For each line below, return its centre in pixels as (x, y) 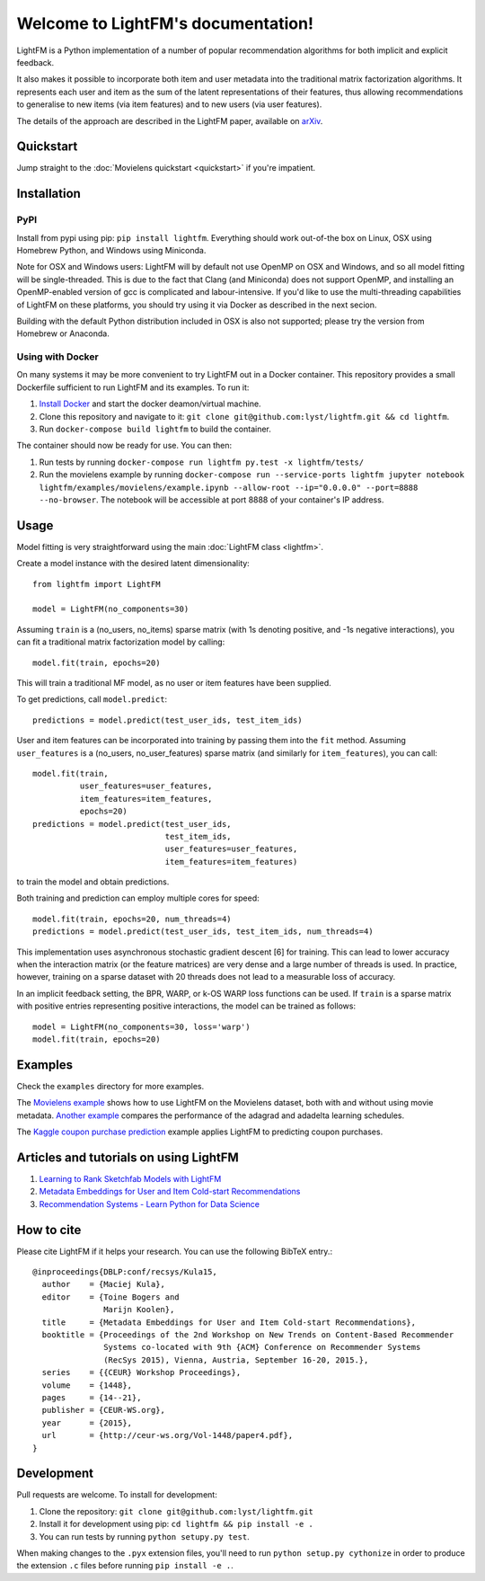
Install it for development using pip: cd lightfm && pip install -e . (176, 1524)
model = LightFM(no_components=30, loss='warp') (141, 1026)
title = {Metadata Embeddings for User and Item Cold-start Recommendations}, (229, 1322)
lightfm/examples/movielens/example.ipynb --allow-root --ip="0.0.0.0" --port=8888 (229, 487)
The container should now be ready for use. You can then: (124, 446)
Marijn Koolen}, (139, 1310)
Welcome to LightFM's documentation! (165, 23)
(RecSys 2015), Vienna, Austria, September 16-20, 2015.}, (236, 1360)
